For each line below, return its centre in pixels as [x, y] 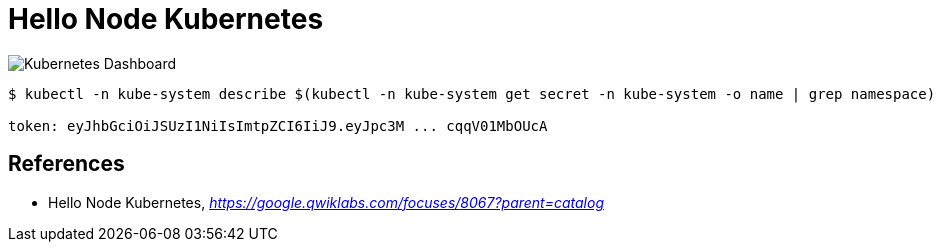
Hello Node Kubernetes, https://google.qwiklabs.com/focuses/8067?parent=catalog [326, 202]
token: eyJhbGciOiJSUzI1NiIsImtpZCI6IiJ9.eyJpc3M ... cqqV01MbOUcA [278, 125]
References [66, 164]
